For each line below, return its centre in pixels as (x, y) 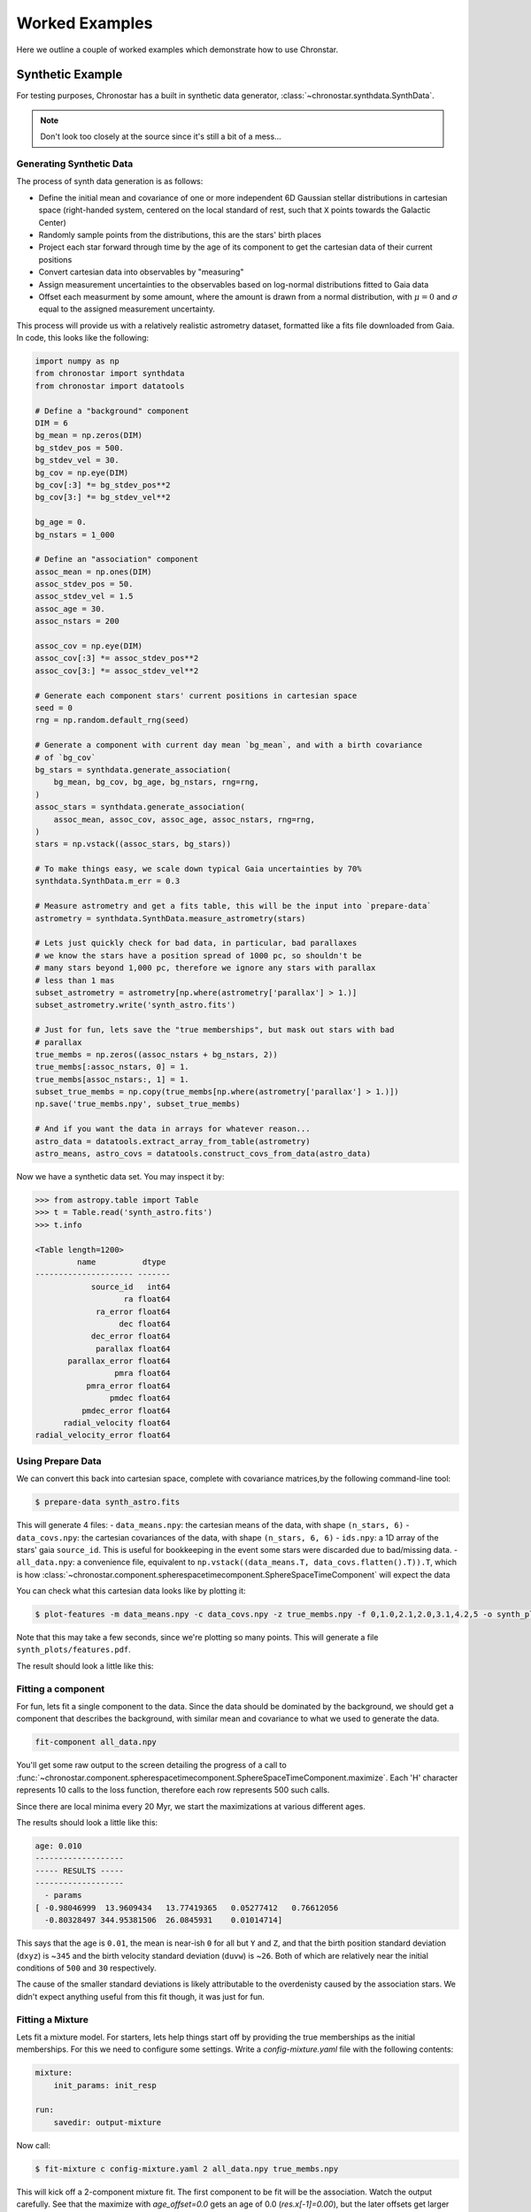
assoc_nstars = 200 (77, 621)
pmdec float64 (140, 1398)
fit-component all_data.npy (96, 1742)
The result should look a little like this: (85, 1666)
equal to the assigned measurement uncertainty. (127, 309)
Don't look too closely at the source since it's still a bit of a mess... (161, 136)
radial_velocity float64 (117, 1423)
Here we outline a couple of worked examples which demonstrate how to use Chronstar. (177, 50)
